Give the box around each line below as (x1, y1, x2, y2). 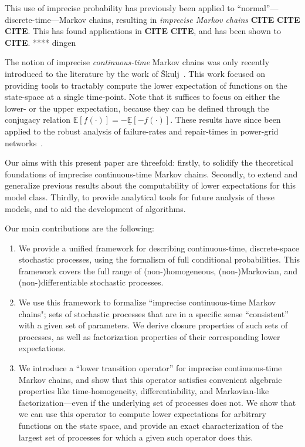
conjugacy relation (5, 113, 71, 126)
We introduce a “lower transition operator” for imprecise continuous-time (18, 362, 282, 374)
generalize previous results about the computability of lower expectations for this (5, 179, 296, 191)
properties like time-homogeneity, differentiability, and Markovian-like (18, 385, 269, 397)
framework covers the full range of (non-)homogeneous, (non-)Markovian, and (18, 264, 298, 277)
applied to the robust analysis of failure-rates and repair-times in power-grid (5, 125, 279, 137)
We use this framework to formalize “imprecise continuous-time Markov (18, 296, 276, 308)
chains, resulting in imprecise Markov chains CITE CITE (89, 13, 300, 25)
